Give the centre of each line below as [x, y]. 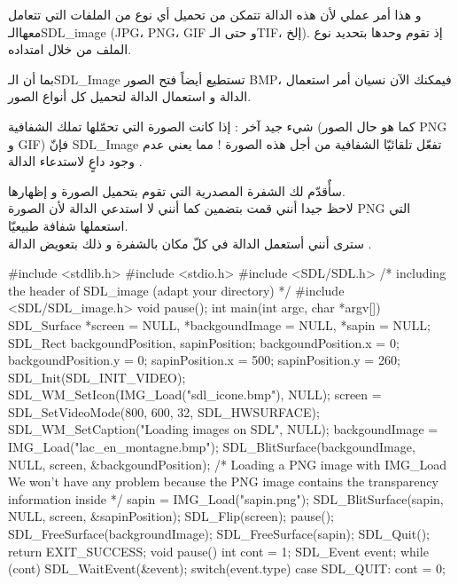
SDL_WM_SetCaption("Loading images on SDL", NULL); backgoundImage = [223, 429]
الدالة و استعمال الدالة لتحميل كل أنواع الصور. [130, 96]
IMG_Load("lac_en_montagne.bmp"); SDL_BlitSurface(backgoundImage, [212, 447]
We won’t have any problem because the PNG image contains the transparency [223, 481]
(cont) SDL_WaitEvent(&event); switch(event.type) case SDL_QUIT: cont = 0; [227, 568]
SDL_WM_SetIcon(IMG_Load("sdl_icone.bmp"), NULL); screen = [195, 395]
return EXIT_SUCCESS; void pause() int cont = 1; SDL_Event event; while [218, 551]
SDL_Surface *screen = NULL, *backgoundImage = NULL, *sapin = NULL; [220, 324]
